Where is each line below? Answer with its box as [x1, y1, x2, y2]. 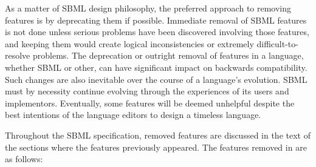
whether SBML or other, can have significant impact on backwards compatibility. [5, 61, 307, 73]
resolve [5, 49, 30, 62]
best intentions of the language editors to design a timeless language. [5, 108, 261, 121]
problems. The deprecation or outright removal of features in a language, [32, 49, 304, 62]
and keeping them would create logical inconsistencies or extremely [5, 37, 254, 50]
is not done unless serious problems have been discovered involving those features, [5, 25, 309, 38]
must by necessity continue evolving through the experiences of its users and [5, 85, 289, 97]
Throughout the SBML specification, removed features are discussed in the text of [5, 128, 311, 141]
